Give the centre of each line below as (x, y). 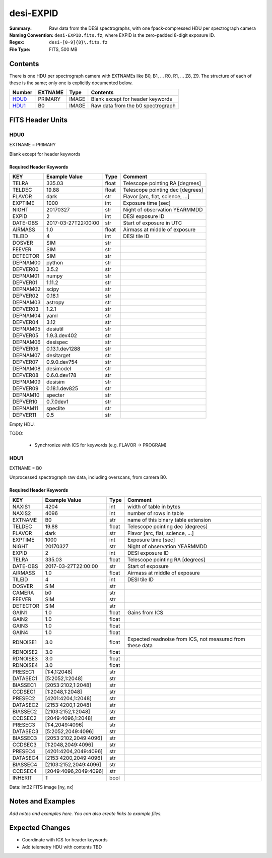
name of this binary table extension (169, 520)
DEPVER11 (24, 415)
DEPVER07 (25, 362)
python (55, 262)
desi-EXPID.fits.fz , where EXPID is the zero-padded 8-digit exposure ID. (135, 35)
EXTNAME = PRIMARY (33, 145)
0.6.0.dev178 (61, 375)
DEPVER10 (25, 402)
